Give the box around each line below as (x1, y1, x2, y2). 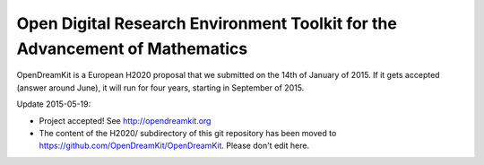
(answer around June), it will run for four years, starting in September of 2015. (16, 82, 305, 93)
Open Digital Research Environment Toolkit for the (16, 13, 398, 33)
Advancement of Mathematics (16, 39, 248, 58)
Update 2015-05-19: (16, 99, 91, 109)
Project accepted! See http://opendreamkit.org (39, 115, 212, 126)
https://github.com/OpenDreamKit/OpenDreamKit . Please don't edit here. (39, 140, 309, 152)
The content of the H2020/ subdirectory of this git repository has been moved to (39, 127, 337, 138)
